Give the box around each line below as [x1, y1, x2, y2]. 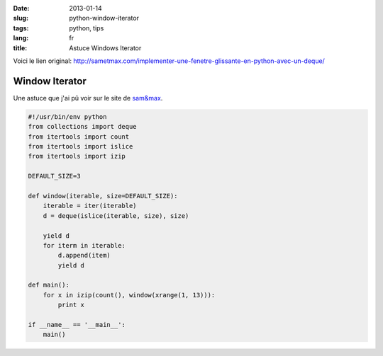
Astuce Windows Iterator [69, 43, 142, 52]
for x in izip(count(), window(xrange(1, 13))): [43, 291, 216, 299]
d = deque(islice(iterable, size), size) [43, 212, 189, 219]
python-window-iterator [69, 14, 140, 23]
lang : [13, 34, 29, 42]
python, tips [69, 23, 104, 32]
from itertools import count [28, 132, 130, 141]
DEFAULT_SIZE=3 [28, 172, 81, 180]
